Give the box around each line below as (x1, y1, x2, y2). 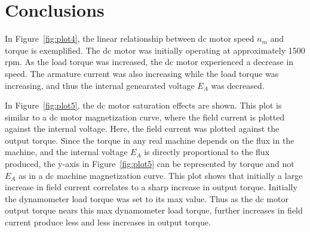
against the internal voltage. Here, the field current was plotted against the (5, 122, 280, 135)
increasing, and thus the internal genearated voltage (5, 79, 195, 91)
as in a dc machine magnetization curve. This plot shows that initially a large (19, 169, 303, 181)
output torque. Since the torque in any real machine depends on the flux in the (5, 134, 294, 146)
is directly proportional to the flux (144, 146, 270, 158)
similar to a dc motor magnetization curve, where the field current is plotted (5, 110, 285, 123)
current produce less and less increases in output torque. (5, 216, 211, 228)
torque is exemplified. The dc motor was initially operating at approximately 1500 (5, 44, 305, 56)
